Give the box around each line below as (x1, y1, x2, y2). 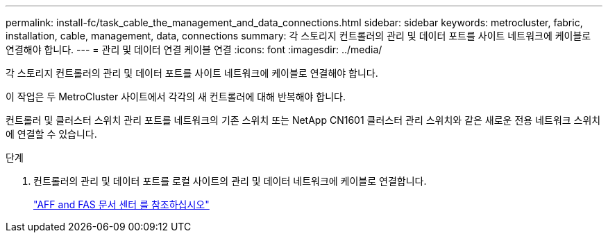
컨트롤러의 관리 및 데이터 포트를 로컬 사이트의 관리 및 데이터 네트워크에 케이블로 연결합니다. (33, 175, 427, 187)
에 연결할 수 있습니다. (6, 128, 97, 140)
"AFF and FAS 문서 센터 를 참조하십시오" (33, 199, 210, 210)
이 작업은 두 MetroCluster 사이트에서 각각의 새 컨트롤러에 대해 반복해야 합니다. (6, 91, 346, 102)
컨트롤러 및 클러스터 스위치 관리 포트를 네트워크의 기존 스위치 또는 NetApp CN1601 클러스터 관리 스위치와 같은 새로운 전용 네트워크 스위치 (6, 114, 601, 126)
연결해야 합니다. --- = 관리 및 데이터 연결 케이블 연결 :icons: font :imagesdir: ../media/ (6, 44, 382, 55)
